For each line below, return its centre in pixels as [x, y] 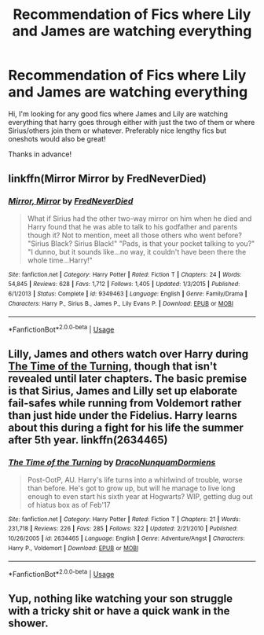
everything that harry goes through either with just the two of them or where [132, 122]
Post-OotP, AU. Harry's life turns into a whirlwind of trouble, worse [135, 479]
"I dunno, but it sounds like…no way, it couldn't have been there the [137, 251]
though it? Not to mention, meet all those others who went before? [134, 235]
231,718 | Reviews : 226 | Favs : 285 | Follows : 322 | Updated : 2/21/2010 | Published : [123, 529]
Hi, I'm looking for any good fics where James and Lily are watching [118, 114]
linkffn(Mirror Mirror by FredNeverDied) [107, 179]
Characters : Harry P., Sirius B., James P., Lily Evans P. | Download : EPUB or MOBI [121, 303]
